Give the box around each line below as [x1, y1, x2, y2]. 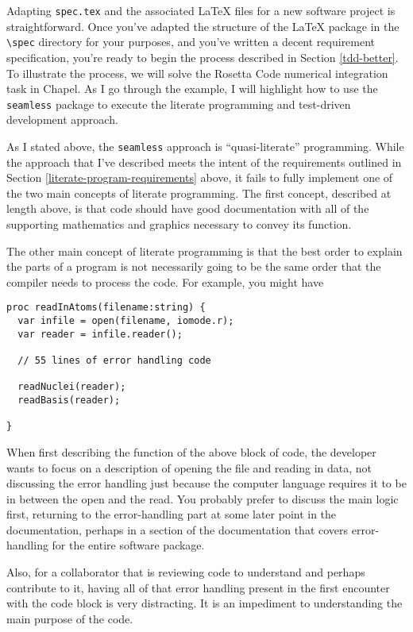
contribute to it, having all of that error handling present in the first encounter [6, 579, 390, 595]
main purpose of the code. [6, 610, 133, 626]
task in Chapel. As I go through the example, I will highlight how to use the [6, 80, 378, 97]
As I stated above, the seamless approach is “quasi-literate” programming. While [6, 137, 404, 154]
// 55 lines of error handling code [17, 354, 211, 366]
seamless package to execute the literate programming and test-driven [6, 95, 351, 112]
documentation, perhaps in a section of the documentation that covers [6, 521, 349, 538]
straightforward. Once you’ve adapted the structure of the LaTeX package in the [6, 17, 399, 34]
